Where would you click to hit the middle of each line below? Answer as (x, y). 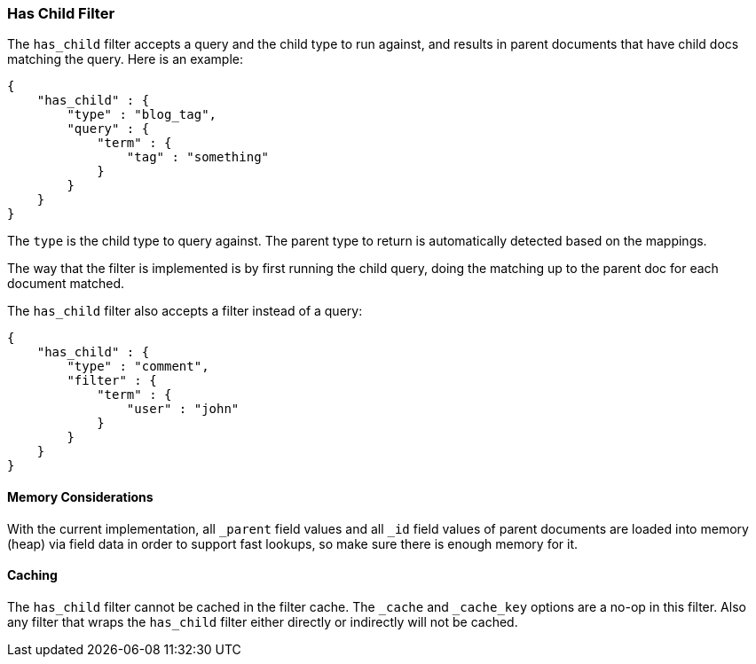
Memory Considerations (80, 496)
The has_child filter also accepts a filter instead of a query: (185, 311)
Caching (32, 575)
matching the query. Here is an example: (125, 59)
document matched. (66, 284)
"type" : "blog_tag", (142, 115)
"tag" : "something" (198, 157)
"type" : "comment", (138, 367)
